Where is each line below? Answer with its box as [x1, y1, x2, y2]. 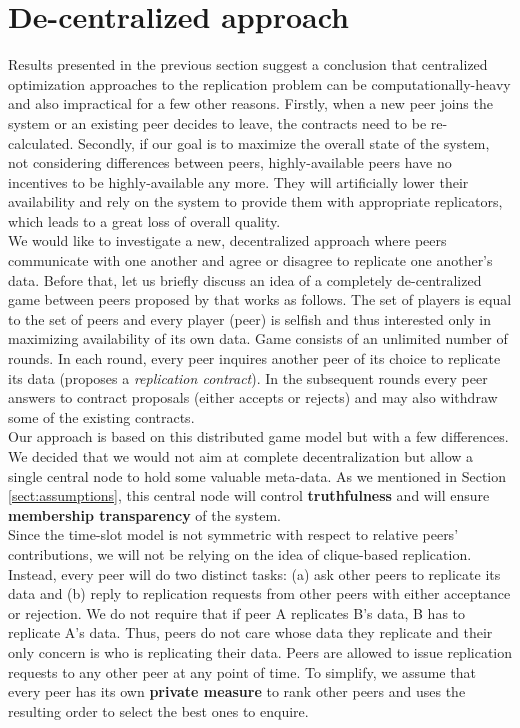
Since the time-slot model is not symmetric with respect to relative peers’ [8, 524, 459, 545]
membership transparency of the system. [8, 504, 282, 525]
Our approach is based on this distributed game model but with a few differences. [8, 426, 509, 447]
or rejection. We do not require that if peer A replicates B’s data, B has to [8, 602, 466, 623]
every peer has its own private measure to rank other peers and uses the [8, 681, 466, 702]
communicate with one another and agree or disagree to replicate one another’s [8, 250, 493, 271]
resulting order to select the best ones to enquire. [8, 700, 309, 721]
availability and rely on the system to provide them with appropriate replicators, [8, 191, 503, 212]
